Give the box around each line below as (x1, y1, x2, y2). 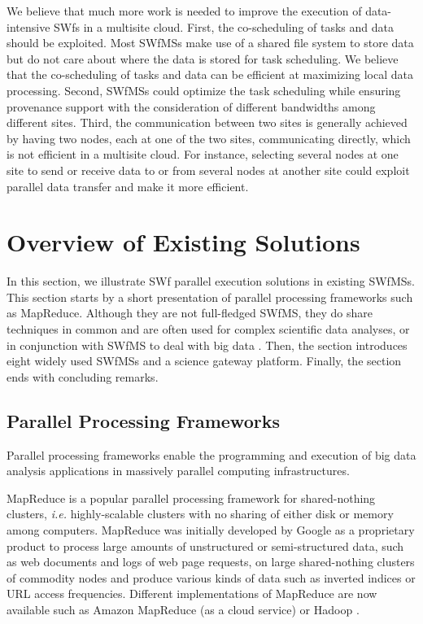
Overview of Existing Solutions (7, 225, 360, 259)
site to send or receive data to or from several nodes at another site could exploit (7, 161, 410, 178)
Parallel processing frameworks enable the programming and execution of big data (7, 446, 416, 463)
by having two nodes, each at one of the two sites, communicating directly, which (7, 129, 411, 146)
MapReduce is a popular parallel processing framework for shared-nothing (7, 489, 376, 506)
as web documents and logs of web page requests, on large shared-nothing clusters (7, 553, 415, 570)
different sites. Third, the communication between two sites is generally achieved (7, 114, 408, 131)
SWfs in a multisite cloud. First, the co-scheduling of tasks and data (54, 18, 394, 35)
